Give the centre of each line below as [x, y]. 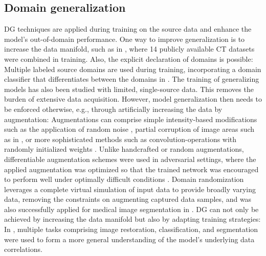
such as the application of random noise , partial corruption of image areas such [129, 129]
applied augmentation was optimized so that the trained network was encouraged [131, 169]
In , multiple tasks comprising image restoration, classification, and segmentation [131, 229]
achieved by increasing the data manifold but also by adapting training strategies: [132, 219]
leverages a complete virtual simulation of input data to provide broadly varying [130, 189]
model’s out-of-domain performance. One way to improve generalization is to [125, 39]
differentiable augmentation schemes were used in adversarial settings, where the [130, 159]
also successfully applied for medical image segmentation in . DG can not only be [131, 209]
